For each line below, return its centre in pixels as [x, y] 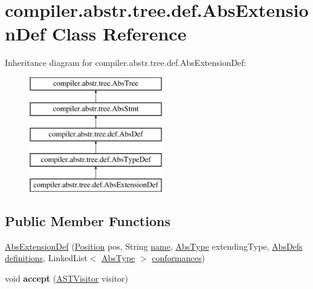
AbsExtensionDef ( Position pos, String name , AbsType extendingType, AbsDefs [154, 246]
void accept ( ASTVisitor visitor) [67, 278]
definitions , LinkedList [46, 258]
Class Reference [119, 34]
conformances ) [178, 258]
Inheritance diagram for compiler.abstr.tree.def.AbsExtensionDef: [126, 63]
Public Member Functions [88, 220]
